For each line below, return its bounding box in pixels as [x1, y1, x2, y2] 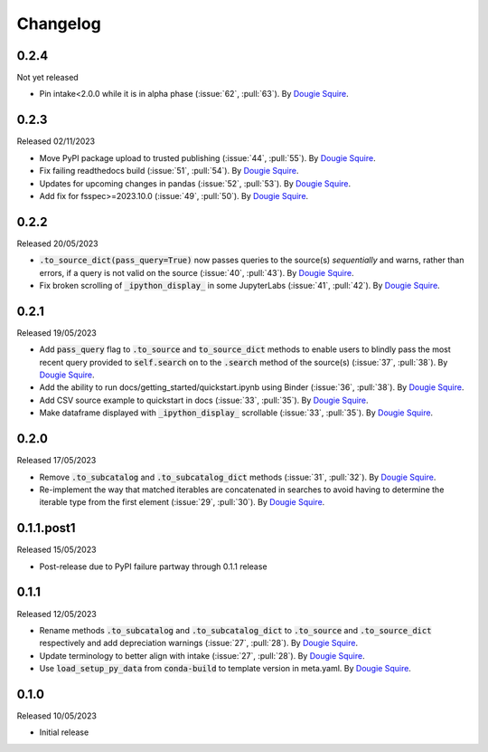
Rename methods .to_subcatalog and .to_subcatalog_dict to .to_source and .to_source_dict [39, 624, 432, 635]
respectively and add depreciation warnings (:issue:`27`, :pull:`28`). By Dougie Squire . [39, 638, 359, 649]
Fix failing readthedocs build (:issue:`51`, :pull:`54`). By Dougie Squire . [39, 166, 299, 176]
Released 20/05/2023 [16, 238, 99, 249]
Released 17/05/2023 [16, 455, 97, 466]
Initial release [39, 727, 89, 738]
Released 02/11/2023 [16, 136, 95, 147]
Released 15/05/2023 [16, 544, 97, 556]
